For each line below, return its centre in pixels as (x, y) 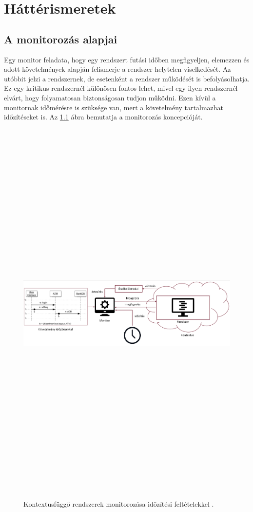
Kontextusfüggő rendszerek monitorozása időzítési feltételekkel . (119, 504)
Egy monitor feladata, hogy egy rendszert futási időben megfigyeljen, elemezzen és (127, 59)
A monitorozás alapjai (61, 39)
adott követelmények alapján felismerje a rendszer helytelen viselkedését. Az (117, 69)
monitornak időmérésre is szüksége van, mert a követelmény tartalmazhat (114, 107)
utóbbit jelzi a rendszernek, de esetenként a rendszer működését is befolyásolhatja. (127, 78)
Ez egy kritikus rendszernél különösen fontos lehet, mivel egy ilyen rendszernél (121, 88)
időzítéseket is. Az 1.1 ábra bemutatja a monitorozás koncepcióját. (103, 117)
